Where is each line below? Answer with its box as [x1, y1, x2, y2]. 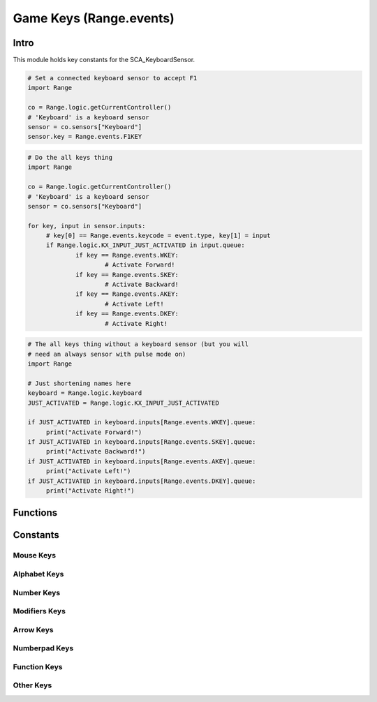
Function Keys [13, 662, 63, 671]
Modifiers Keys [13, 606, 66, 616]
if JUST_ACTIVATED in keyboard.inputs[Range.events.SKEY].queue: [27, 438, 256, 446]
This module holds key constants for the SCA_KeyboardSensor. [13, 56, 195, 64]
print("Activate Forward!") [45, 428, 142, 436]
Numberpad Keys [13, 643, 74, 653]
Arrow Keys [13, 625, 54, 634]
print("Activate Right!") [45, 487, 135, 495]
